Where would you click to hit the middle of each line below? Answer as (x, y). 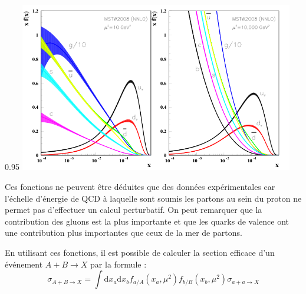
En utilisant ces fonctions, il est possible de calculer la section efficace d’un (140, 252)
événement (24, 264)
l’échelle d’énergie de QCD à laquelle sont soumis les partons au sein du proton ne (153, 198)
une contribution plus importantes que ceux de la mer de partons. (124, 233)
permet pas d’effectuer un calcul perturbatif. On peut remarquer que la (134, 210)
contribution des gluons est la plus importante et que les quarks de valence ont (147, 221)
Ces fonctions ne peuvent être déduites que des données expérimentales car (140, 186)
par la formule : (119, 264)
